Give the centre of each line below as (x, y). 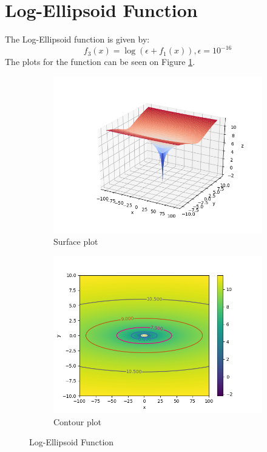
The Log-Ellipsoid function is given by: (77, 39)
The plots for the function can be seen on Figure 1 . (100, 62)
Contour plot (78, 421)
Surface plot (76, 241)
